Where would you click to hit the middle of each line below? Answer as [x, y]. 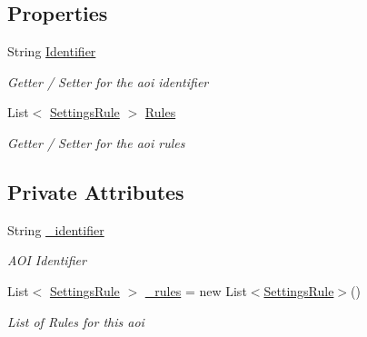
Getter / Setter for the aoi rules [96, 142]
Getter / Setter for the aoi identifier [108, 81]
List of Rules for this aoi [76, 321]
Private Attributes [96, 191]
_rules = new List [196, 290]
